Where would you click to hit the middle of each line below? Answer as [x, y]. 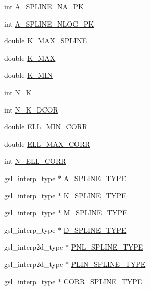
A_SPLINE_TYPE [95, 178]
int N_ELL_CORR [35, 161]
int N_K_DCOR [31, 109]
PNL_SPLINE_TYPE [107, 247]
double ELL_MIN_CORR [46, 127]
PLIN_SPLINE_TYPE [108, 264]
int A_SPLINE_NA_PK [44, 6]
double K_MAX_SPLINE [46, 41]
